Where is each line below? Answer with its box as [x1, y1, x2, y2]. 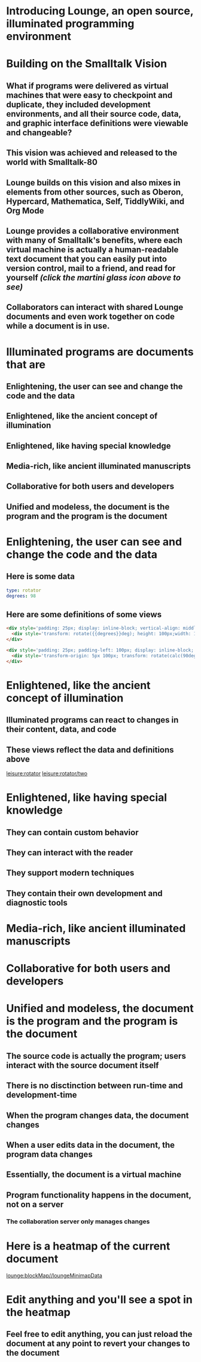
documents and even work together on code [6, 312, 175, 322]
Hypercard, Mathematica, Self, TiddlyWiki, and [6, 196, 185, 206]
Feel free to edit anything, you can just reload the [6, 1329, 193, 1339]
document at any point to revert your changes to [6, 1339, 190, 1349]
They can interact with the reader [6, 848, 133, 858]
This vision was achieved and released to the [6, 148, 178, 158]
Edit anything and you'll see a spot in [6, 1293, 193, 1306]
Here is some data [6, 571, 75, 581]
